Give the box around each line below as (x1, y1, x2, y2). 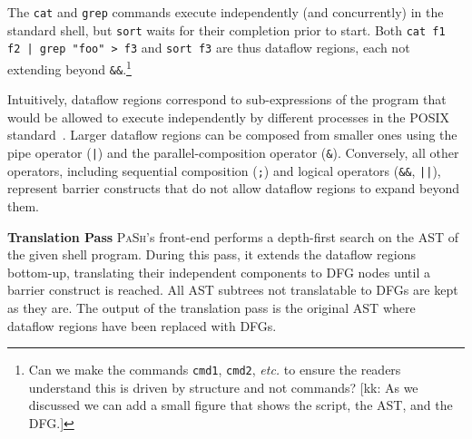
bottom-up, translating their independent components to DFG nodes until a (7, 262, 430, 281)
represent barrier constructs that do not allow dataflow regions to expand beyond (7, 179, 459, 198)
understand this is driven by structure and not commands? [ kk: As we (28, 377, 418, 396)
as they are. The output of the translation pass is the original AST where (7, 298, 416, 317)
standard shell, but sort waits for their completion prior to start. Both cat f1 (7, 20, 446, 39)
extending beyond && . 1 (7, 56, 132, 78)
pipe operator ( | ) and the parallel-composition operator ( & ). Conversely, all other (7, 143, 459, 162)
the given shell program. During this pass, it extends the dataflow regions (7, 245, 416, 264)
